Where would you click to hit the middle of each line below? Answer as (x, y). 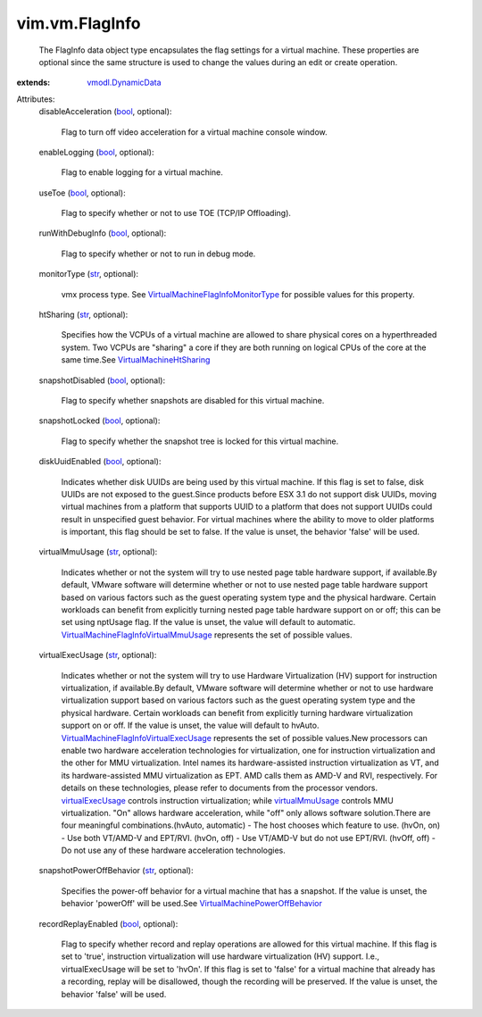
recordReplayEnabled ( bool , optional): (108, 923)
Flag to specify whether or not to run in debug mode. (158, 254)
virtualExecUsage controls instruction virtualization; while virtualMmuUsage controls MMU (228, 800)
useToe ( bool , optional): (83, 193)
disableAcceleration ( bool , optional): (105, 112)
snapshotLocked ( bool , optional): (100, 421)
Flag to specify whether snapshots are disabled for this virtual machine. (193, 400)
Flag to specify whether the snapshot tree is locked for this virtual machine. (200, 441)
